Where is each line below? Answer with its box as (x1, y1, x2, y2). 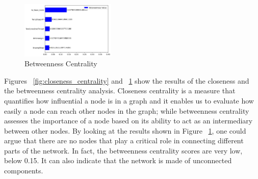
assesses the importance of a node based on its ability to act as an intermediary (4, 115, 253, 126)
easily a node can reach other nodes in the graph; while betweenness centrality (4, 105, 249, 116)
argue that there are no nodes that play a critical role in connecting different (4, 135, 244, 146)
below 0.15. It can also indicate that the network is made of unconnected (4, 155, 232, 166)
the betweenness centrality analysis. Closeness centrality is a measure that (4, 85, 236, 96)
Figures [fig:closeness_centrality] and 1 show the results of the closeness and (4, 75, 249, 86)
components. (4, 165, 43, 176)
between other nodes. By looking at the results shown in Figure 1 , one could (4, 125, 246, 136)
